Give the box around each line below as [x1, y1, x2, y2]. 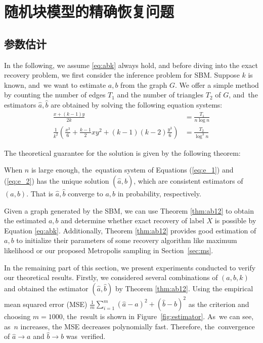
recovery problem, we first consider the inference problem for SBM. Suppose [4, 70, 240, 80]
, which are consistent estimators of [134, 175, 243, 186]
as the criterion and [188, 298, 249, 309]
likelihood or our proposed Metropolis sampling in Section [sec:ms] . [4, 245, 213, 255]
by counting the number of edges [4, 89, 106, 100]
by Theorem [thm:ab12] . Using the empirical [115, 283, 253, 293]
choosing [4, 311, 31, 322]
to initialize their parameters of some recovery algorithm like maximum [16, 235, 237, 246]
